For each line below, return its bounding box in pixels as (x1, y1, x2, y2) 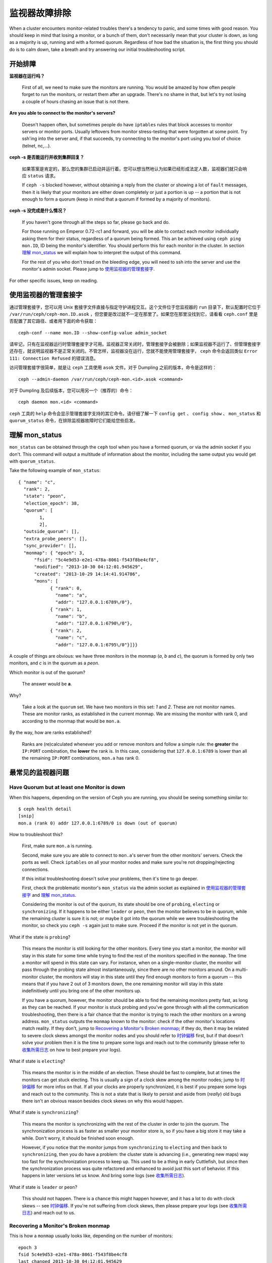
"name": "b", (55, 614, 88, 619)
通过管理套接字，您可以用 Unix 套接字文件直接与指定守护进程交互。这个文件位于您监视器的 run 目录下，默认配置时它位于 (9, 304, 261, 310)
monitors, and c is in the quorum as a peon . (9, 660, 100, 666)
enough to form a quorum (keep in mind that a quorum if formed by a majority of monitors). (22, 196, 211, 202)
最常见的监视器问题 (9, 768, 69, 777)
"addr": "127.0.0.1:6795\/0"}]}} (55, 642, 138, 648)
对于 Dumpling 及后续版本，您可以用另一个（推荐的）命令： (9, 387, 133, 394)
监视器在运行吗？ (9, 73, 45, 79)
